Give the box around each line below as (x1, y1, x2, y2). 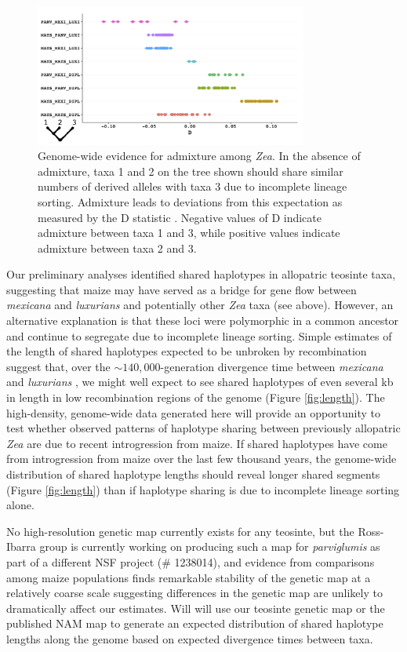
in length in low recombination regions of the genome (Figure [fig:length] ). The (6, 389, 385, 406)
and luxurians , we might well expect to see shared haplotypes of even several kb (6, 373, 394, 390)
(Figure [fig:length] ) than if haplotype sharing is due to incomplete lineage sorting (6, 481, 400, 497)
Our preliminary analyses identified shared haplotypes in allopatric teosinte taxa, (6, 266, 396, 282)
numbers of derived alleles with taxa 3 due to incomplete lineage (38, 178, 347, 195)
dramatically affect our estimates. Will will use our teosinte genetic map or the (6, 599, 385, 616)
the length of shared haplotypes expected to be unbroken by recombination (6, 343, 367, 359)
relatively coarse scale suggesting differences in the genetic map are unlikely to (6, 585, 383, 601)
